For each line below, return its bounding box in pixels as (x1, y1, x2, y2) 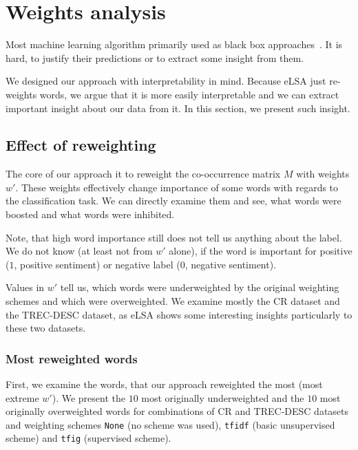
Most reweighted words (6, 350, 138, 367)
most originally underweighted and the (141, 390, 304, 405)
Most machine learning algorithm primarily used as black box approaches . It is (6, 37, 343, 52)
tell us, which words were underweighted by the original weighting (60, 280, 339, 294)
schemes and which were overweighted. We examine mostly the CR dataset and (6, 294, 340, 308)
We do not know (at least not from (6, 244, 153, 258)
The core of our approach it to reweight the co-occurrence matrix (6, 167, 281, 181)
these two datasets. (6, 321, 86, 335)
